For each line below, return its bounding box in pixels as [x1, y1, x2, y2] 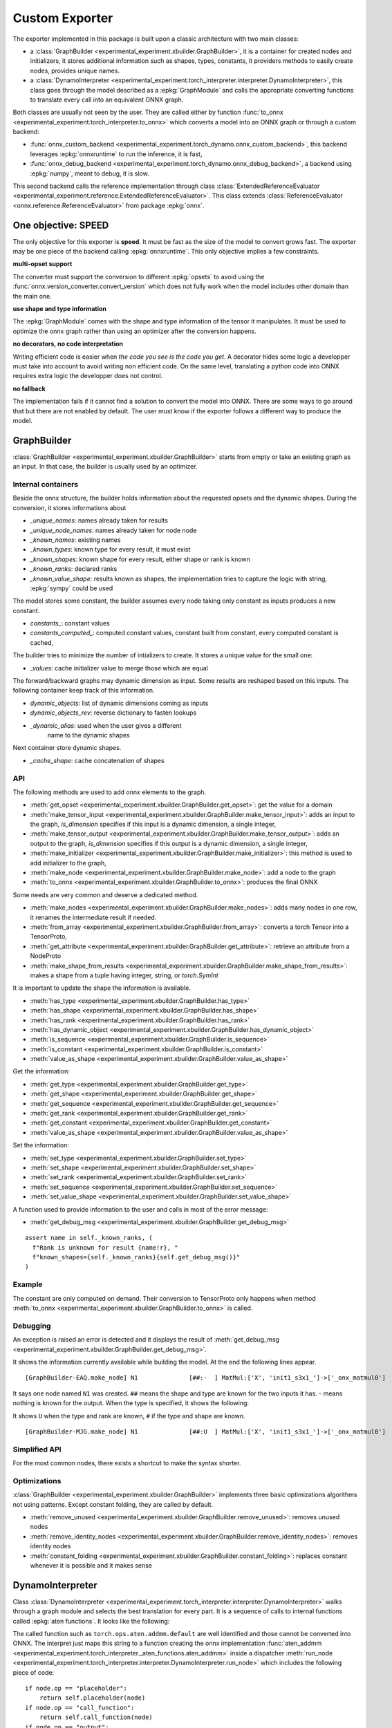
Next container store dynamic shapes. [12, 744, 122, 752]
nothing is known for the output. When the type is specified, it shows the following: [12, 1399, 249, 1407]
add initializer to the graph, [30, 858, 106, 867]
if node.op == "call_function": [25, 1704, 135, 1711]
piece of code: [12, 1668, 55, 1676]
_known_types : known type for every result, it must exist [30, 545, 191, 554]
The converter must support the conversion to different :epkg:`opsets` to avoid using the [12, 272, 265, 281]
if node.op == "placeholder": [25, 1684, 128, 1692]
